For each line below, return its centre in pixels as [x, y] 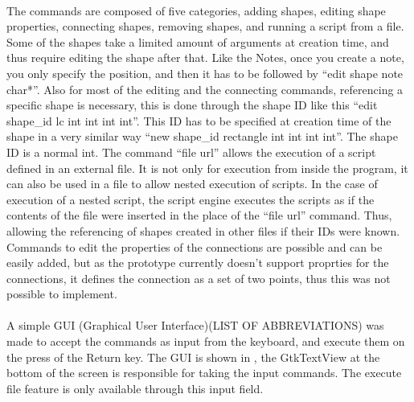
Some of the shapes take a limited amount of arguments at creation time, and [198, 41]
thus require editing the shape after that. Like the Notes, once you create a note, [205, 57]
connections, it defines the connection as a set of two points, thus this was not [199, 278]
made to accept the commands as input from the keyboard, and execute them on [206, 341]
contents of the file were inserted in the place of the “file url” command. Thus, [199, 215]
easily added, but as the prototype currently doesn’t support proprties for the [198, 263]
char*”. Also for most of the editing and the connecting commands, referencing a [205, 89]
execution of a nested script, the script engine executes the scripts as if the [191, 199]
